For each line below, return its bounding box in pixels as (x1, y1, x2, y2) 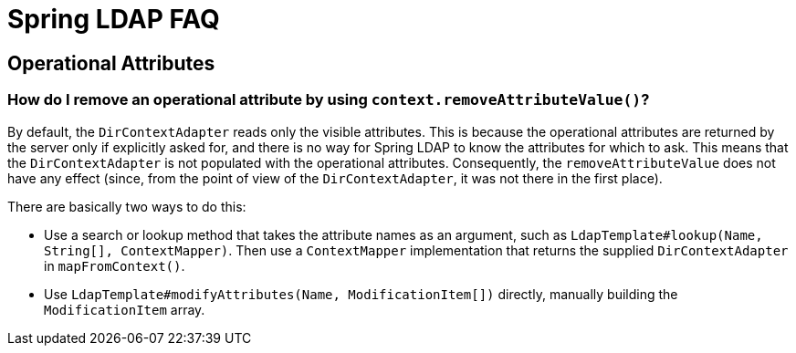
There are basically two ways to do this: (7, 198, 246, 214)
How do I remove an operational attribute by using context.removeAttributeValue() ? (7, 90, 650, 109)
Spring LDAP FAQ (7, 4, 220, 35)
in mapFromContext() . (44, 257, 185, 274)
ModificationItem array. (44, 301, 205, 317)
